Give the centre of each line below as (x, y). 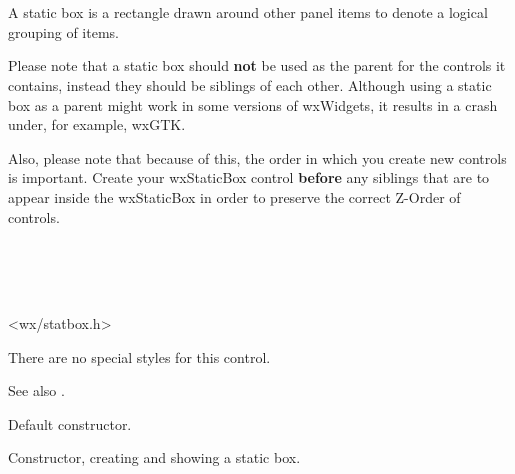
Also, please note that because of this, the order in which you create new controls (257, 157)
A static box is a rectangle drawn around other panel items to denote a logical (248, 12)
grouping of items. (63, 31)
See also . (36, 390)
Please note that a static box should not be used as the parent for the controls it (257, 65)
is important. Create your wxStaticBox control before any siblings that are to (249, 177)
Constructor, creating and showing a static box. (154, 457)
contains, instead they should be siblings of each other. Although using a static (250, 84)
